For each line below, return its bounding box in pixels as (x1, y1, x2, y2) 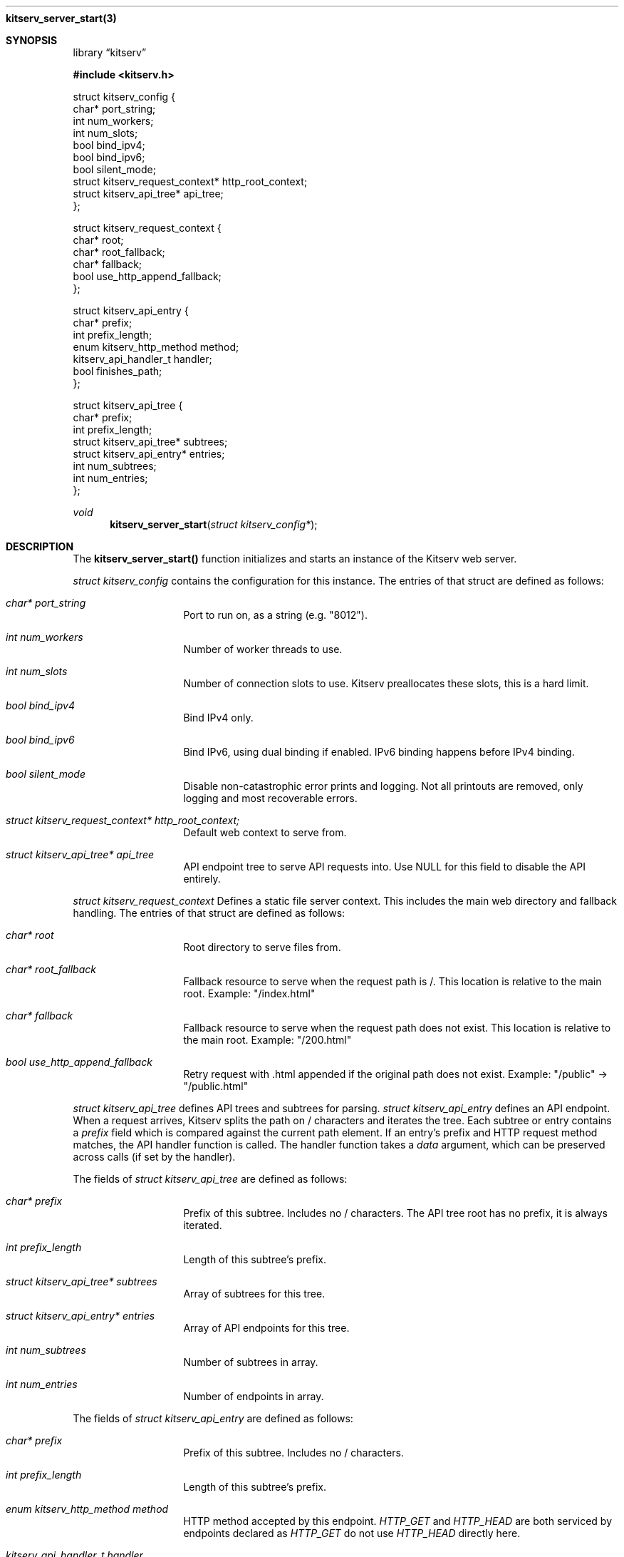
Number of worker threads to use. (183, 643, 343, 655)
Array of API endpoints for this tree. (183, 1322, 350, 1334)
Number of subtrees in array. (183, 1356, 318, 1368)
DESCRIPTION (6, 540, 74, 553)
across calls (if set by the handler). (73, 1151, 236, 1163)
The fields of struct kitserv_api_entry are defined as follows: (73, 1412, 353, 1424)
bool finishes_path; (73, 365, 162, 377)
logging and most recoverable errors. (183, 792, 358, 804)
